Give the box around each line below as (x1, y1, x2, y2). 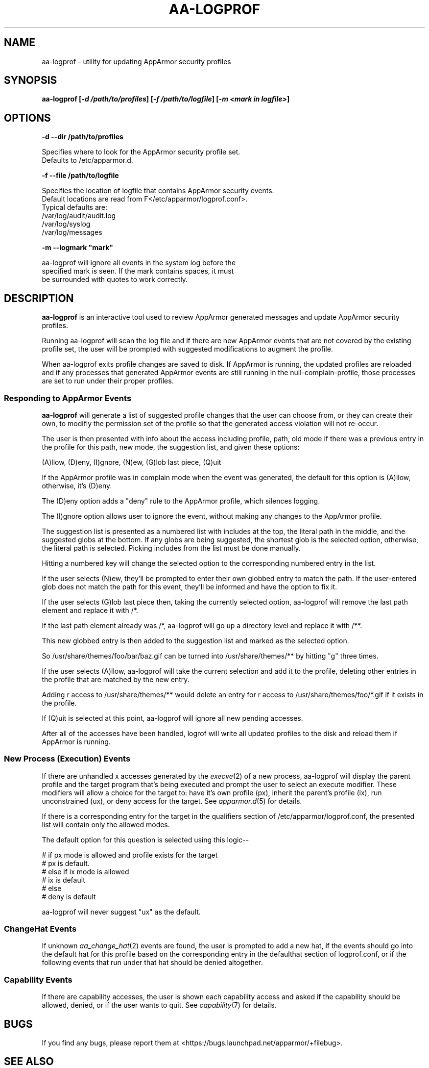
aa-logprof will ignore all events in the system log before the (42, 258, 236, 267)
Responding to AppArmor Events (4, 393, 132, 403)
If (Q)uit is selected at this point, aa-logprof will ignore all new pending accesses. (42, 713, 303, 722)
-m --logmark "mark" (42, 243, 114, 252)
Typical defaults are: (42, 203, 108, 212)
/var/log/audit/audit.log (42, 211, 116, 220)
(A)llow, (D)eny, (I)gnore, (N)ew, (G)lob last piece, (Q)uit (42, 458, 221, 466)
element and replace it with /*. (42, 606, 138, 614)
